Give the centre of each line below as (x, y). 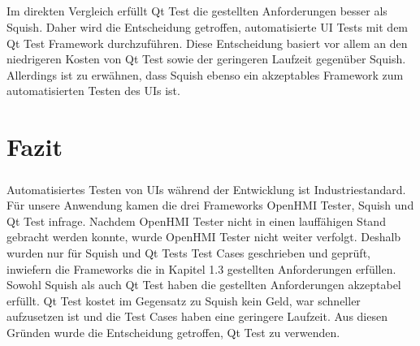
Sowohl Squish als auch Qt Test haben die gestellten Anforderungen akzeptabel (204, 285)
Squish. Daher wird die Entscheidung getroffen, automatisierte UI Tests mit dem (208, 26)
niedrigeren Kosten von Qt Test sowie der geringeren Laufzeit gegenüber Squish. (206, 59)
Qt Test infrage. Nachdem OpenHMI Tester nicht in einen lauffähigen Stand (196, 221)
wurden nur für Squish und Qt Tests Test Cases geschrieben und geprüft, (188, 253)
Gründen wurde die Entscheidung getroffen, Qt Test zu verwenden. (173, 333)
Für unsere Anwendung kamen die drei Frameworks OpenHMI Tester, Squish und (210, 205)
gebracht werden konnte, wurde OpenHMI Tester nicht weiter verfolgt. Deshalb (204, 237)
